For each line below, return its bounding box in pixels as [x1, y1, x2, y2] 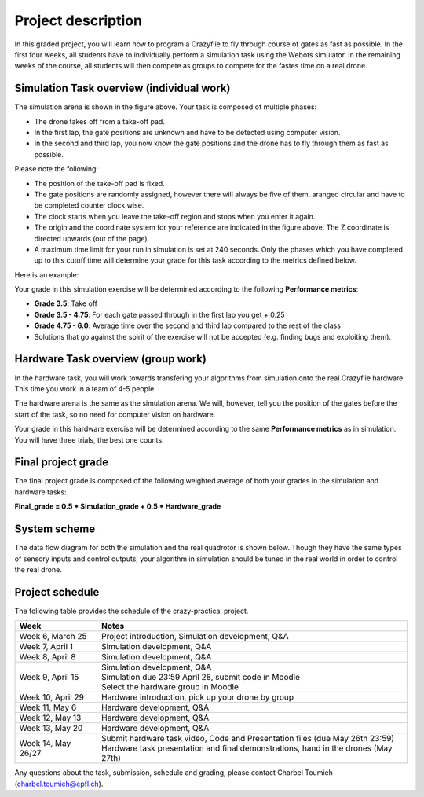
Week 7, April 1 [19, 641, 74, 652]
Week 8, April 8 [19, 652, 76, 663]
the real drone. [14, 564, 62, 574]
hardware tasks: [14, 487, 67, 497]
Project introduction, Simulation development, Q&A [101, 631, 289, 642]
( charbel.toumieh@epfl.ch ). [14, 779, 104, 788]
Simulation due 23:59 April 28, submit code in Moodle [101, 672, 300, 683]
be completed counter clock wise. [34, 200, 144, 210]
